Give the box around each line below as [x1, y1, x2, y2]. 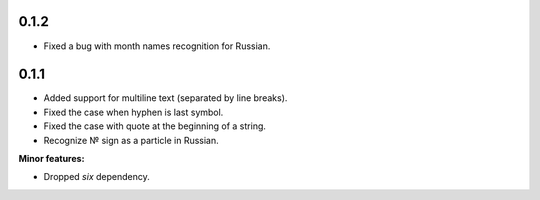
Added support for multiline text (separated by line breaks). [43, 92, 288, 104]
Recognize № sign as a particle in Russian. [43, 134, 219, 146]
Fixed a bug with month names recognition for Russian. [43, 40, 271, 52]
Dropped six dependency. [43, 171, 150, 183]
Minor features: [18, 152, 85, 164]
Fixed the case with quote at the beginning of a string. [43, 120, 267, 132]
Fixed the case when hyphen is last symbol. [43, 106, 224, 118]
